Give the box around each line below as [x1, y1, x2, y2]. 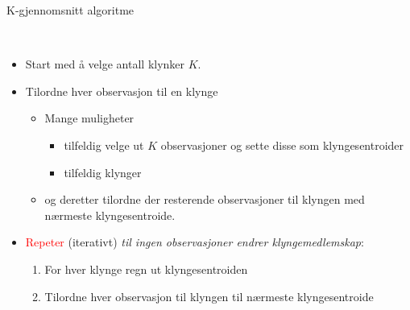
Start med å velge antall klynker [25, 56, 185, 72]
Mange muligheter [44, 110, 135, 126]
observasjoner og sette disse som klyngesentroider [160, 136, 404, 153]
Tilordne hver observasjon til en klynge [25, 82, 218, 99]
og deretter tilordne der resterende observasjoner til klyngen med [44, 191, 365, 208]
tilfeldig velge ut [64, 136, 144, 153]
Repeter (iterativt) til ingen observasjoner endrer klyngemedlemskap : [25, 234, 364, 250]
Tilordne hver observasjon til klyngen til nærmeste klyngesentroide [44, 287, 374, 304]
